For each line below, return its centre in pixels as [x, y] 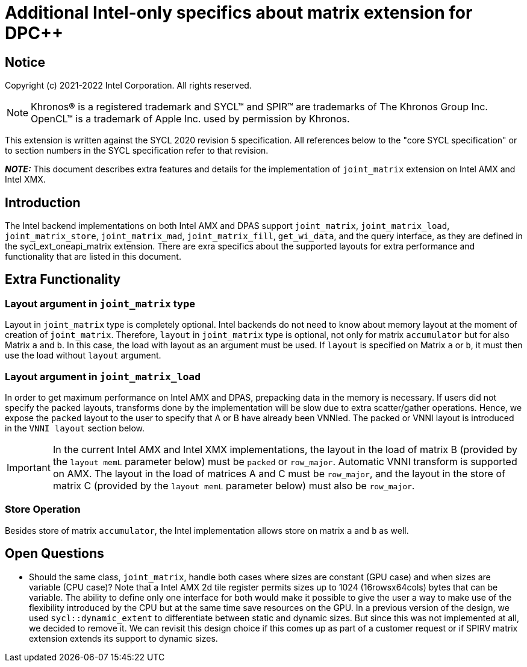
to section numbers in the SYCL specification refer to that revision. [137, 151]
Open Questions [55, 554]
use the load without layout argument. [83, 355]
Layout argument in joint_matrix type [100, 303]
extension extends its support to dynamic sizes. [123, 638]
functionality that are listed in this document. [93, 257]
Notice [25, 62]
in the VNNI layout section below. [75, 428]
